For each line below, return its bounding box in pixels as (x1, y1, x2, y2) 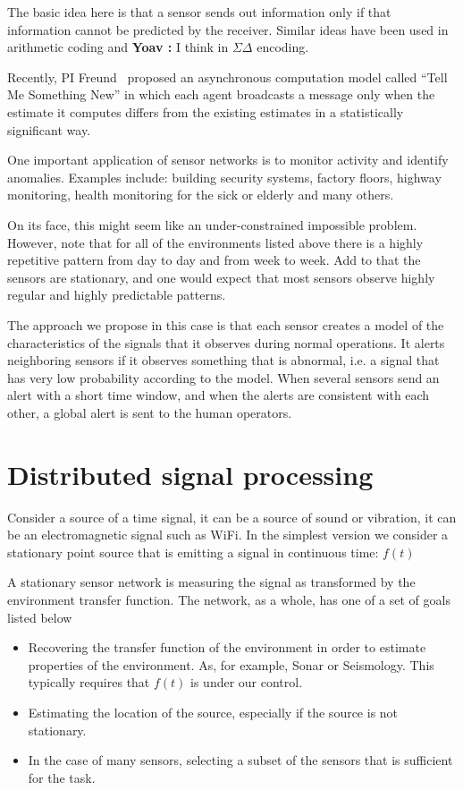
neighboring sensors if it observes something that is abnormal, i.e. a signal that (7, 351, 440, 370)
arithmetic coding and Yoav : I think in (7, 38, 229, 56)
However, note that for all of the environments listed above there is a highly (7, 233, 424, 251)
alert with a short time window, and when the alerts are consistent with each (7, 386, 430, 404)
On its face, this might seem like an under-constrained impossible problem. (7, 215, 417, 234)
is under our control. (190, 673, 303, 692)
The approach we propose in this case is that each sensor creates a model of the (7, 315, 444, 334)
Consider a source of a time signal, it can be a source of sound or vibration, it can (7, 507, 457, 526)
